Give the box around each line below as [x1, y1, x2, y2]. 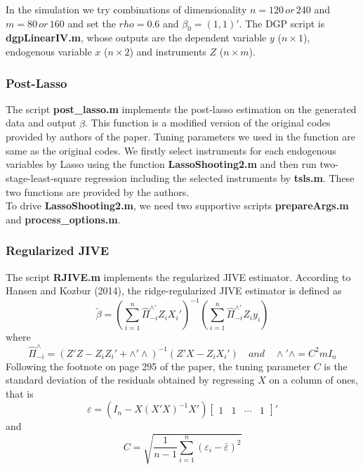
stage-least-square [6, 170, 81, 185]
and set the [67, 15, 116, 30]
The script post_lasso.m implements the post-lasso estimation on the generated [6, 101, 357, 116]
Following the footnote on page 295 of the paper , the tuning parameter [6, 358, 310, 373]
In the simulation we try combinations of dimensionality [6, 2, 247, 16]
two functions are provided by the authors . [6, 184, 190, 199]
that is [6, 386, 34, 400]
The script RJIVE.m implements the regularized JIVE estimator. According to [6, 269, 351, 284]
